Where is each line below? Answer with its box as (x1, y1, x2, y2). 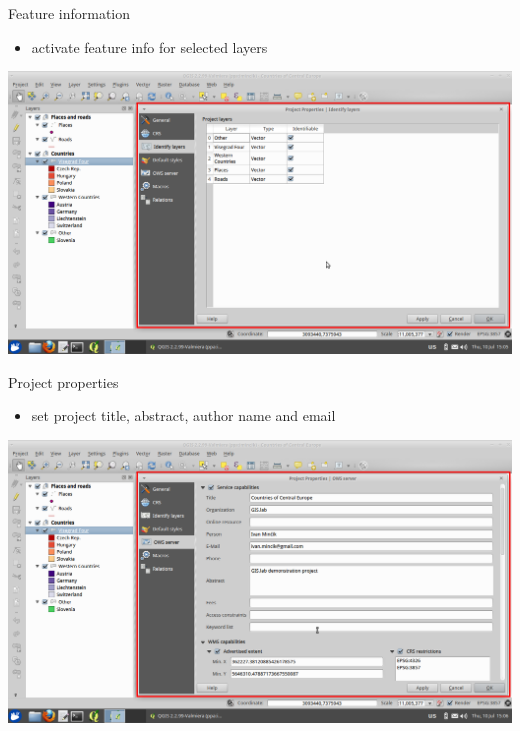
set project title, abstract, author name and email (31, 405, 336, 426)
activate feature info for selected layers (31, 36, 268, 57)
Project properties (8, 371, 119, 392)
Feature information (8, 3, 131, 23)
